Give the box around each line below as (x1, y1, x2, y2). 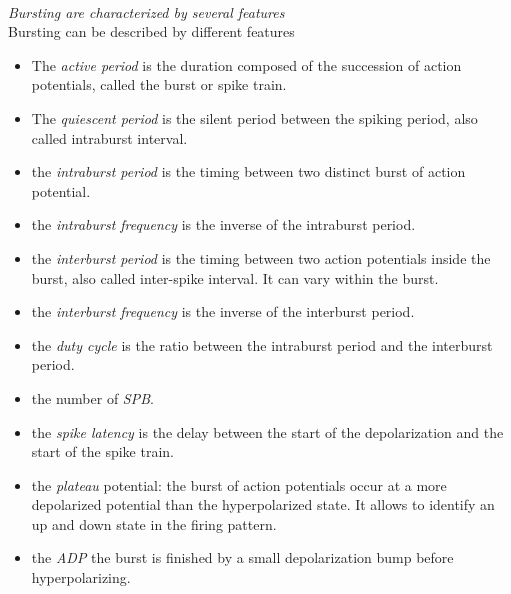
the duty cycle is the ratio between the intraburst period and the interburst (31, 334, 493, 355)
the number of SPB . (31, 387, 154, 408)
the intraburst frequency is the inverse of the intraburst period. (31, 214, 416, 235)
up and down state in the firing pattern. (31, 513, 277, 534)
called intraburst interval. (31, 127, 188, 148)
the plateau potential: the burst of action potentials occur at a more (31, 474, 447, 495)
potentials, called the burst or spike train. (31, 74, 287, 95)
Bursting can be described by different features (8, 21, 295, 42)
